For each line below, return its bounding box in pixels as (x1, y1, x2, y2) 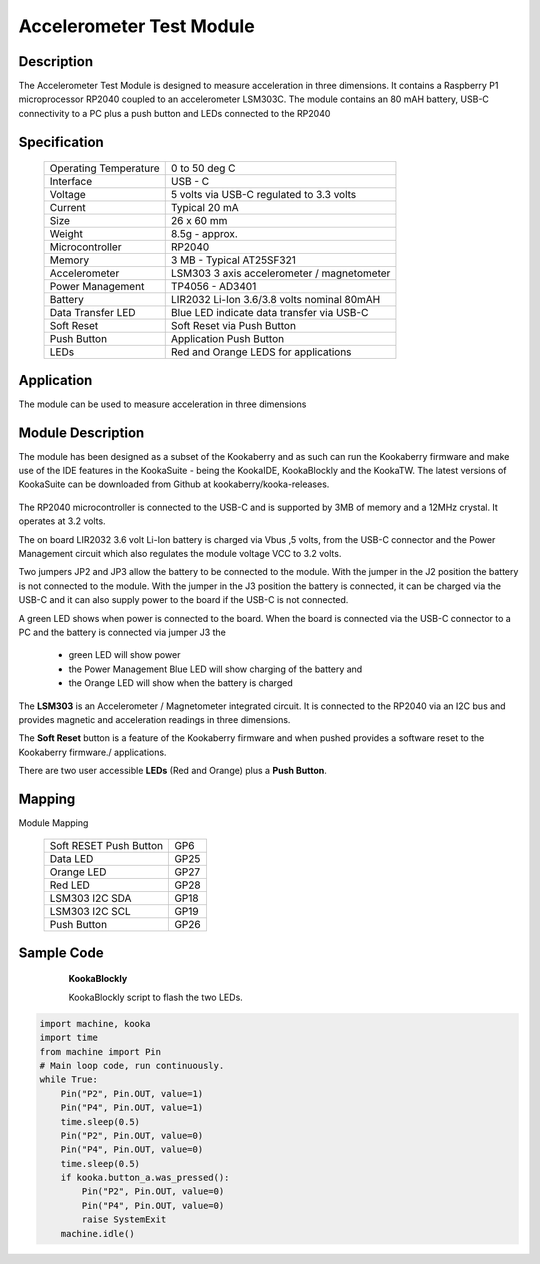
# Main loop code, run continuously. (39, 1060, 225, 1071)
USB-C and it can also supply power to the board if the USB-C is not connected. (18, 594, 349, 606)
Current (49, 201, 86, 215)
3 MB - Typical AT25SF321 (170, 253, 297, 267)
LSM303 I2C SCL (49, 905, 132, 919)
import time (39, 1032, 99, 1044)
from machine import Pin (39, 1046, 162, 1057)
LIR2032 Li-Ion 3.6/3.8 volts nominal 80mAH (170, 293, 381, 307)
